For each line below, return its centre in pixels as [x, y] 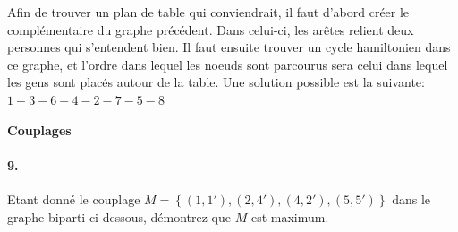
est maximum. [290, 216]
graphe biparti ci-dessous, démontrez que [119, 216]
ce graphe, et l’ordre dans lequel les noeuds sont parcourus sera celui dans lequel [228, 64]
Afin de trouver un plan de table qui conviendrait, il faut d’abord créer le [208, 12]
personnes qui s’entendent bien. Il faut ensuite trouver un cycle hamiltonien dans [229, 47]
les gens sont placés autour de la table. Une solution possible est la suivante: [216, 82]
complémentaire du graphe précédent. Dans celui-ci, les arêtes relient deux [211, 29]
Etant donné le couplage [74, 198]
